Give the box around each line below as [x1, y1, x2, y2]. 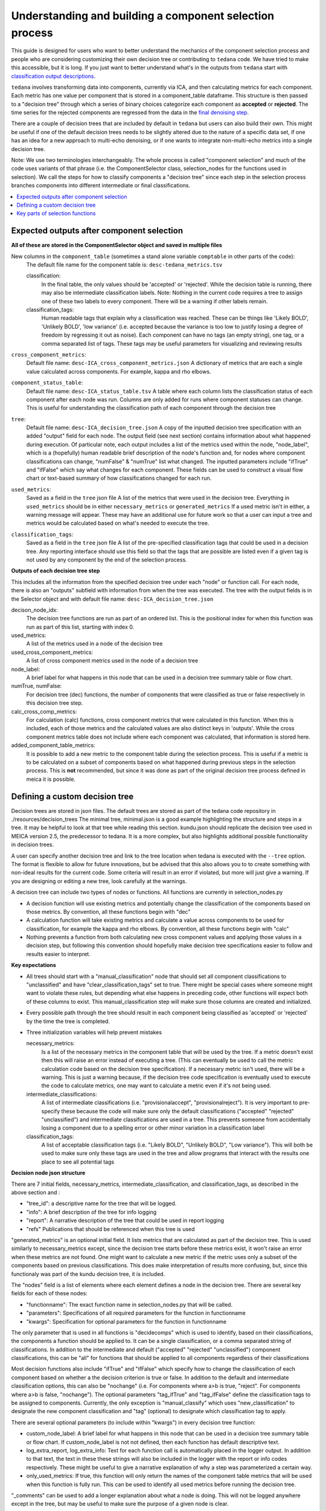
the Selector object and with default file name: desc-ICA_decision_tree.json [11, 595, 214, 603]
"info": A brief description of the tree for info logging [26, 1208, 157, 1215]
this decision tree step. [26, 699, 83, 707]
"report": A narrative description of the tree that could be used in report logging [26, 1217, 225, 1224]
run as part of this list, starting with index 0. [26, 623, 135, 630]
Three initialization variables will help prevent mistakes [26, 1029, 162, 1036]
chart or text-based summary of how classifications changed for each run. [26, 474, 212, 482]
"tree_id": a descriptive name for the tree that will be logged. [26, 1200, 177, 1207]
